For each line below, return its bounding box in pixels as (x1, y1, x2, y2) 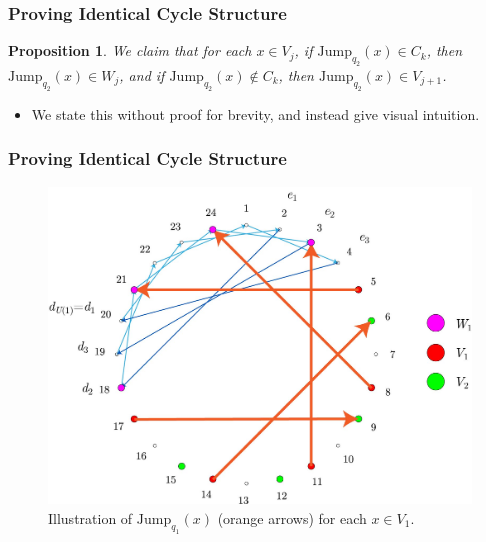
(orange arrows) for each (217, 508, 367, 529)
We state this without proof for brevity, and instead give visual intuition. (31, 103, 480, 124)
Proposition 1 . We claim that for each (8, 40, 252, 61)
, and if (119, 64, 165, 85)
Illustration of (48, 508, 133, 529)
